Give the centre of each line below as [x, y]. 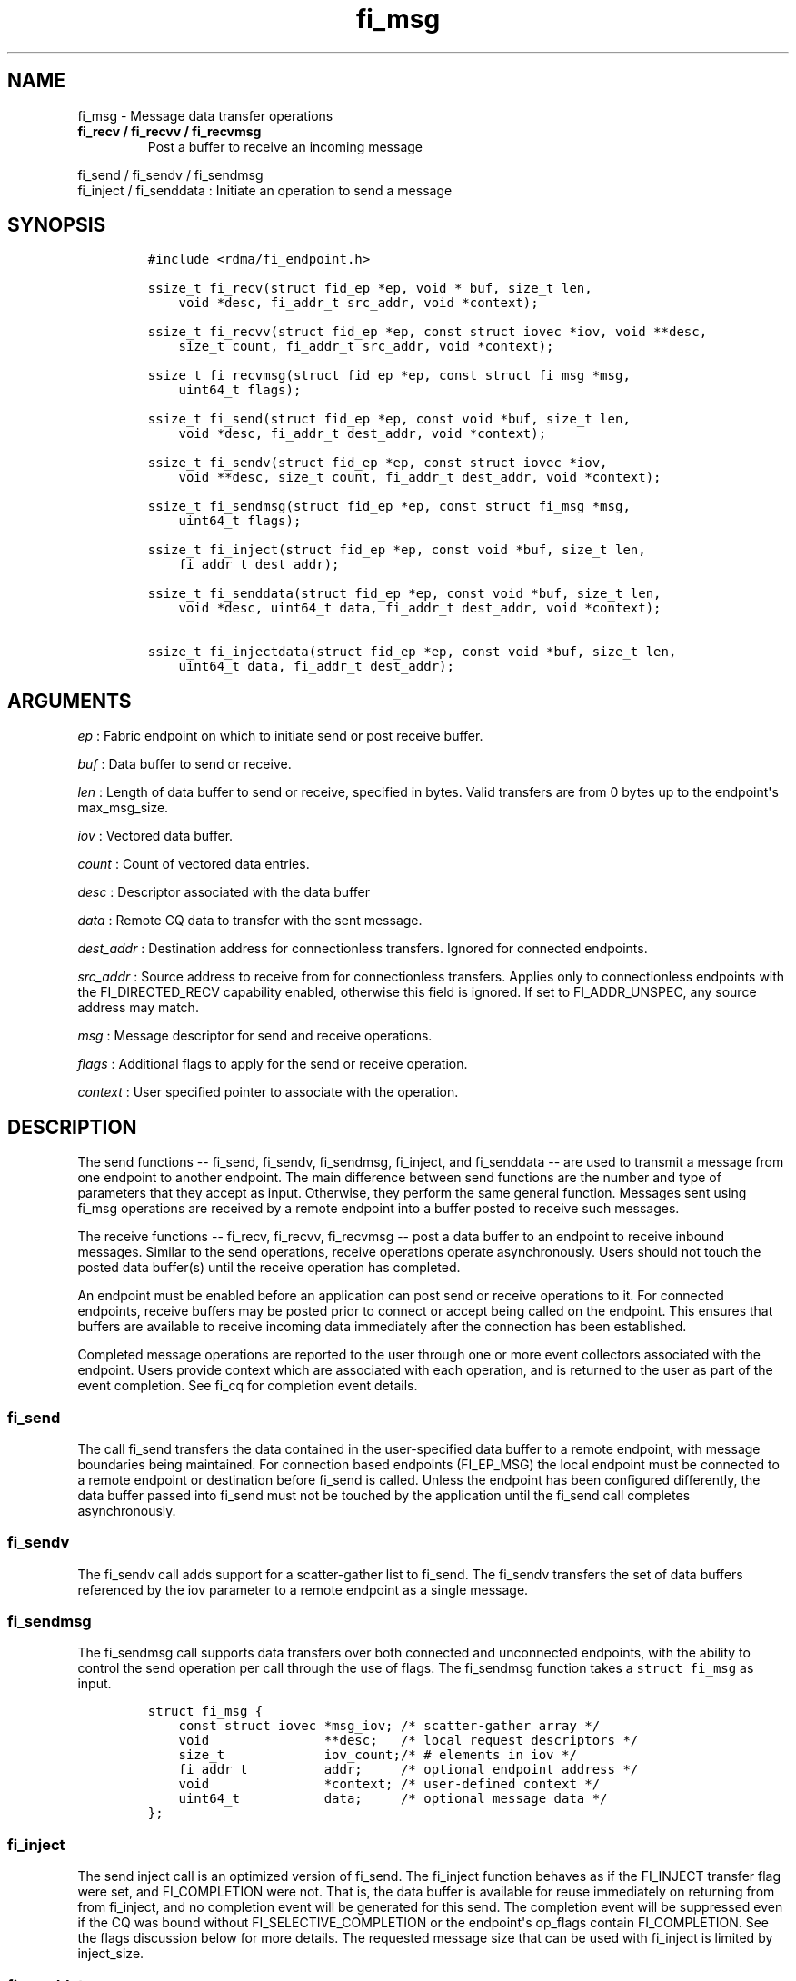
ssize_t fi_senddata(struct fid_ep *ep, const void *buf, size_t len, [404, 594]
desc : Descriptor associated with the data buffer [224, 892]
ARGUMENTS [70, 701]
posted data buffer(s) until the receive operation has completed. [269, 1268]
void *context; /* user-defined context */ [389, 1784]
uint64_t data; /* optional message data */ [393, 1799]
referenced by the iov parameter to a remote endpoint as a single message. [303, 1589]
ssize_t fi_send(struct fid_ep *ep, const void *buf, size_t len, [389, 419]
